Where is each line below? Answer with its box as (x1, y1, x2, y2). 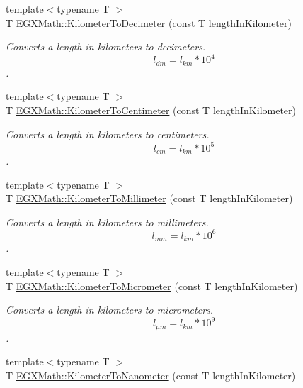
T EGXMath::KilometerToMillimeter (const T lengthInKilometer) (6, 191, 293, 206)
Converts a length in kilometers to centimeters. (6, 126, 210, 141)
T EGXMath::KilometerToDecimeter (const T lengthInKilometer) (6, 15, 292, 30)
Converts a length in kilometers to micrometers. (6, 302, 214, 317)
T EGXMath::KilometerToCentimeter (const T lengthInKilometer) (6, 102, 297, 117)
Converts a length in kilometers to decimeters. (6, 39, 206, 54)
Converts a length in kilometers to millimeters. (6, 214, 209, 229)
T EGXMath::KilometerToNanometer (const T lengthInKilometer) (6, 367, 296, 382)
